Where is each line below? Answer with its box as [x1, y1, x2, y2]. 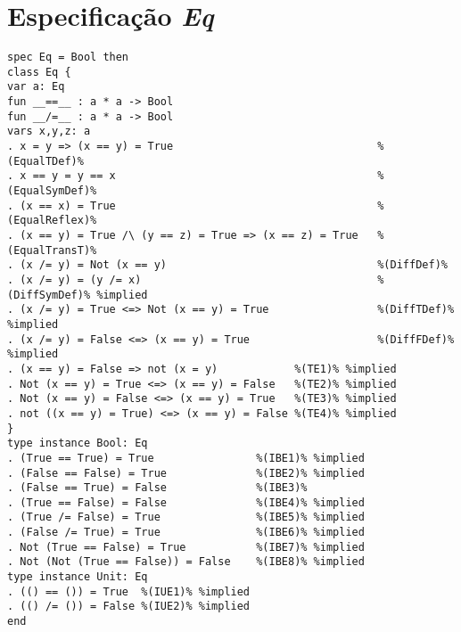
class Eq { [7, 65, 71, 78]
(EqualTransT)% [7, 243, 97, 257]
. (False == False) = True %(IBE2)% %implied [7, 466, 365, 480]
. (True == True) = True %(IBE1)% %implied [7, 451, 365, 464]
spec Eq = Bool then [7, 51, 129, 64]
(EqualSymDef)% [7, 185, 97, 198]
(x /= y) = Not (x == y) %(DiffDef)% [20, 259, 448, 272]
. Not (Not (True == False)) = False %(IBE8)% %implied [7, 555, 365, 569]
